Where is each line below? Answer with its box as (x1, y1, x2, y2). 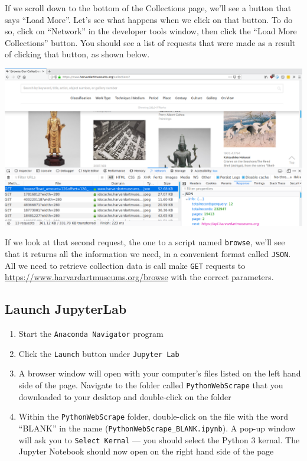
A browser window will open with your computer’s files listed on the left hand (18, 367, 301, 379)
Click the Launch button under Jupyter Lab (18, 347, 179, 359)
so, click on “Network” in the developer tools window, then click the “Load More (5, 25, 297, 37)
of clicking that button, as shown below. (5, 48, 150, 60)
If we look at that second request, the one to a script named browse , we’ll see (5, 236, 285, 248)
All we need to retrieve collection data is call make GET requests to (5, 259, 246, 271)
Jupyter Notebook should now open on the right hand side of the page (18, 445, 274, 457)
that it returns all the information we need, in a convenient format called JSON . (5, 248, 291, 259)
